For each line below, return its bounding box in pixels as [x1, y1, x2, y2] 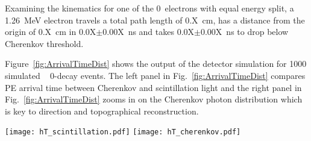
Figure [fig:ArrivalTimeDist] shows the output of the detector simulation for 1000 [5, 57, 307, 70]
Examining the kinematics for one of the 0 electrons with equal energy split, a [5, 2, 294, 14]
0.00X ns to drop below [200, 25, 289, 38]
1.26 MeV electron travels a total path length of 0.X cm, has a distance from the [5, 13, 305, 26]
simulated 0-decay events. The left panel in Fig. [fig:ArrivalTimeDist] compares [5, 69, 306, 81]
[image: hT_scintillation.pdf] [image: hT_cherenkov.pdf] [5, 128, 241, 137]
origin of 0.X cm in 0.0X [5, 25, 96, 38]
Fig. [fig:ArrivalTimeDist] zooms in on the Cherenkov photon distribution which [5, 93, 303, 105]
